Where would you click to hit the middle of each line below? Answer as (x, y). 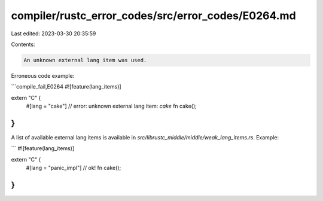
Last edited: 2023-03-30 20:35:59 (54, 33)
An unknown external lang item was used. (85, 60)
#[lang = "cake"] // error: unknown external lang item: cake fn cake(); (112, 106)
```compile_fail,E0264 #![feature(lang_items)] (66, 87)
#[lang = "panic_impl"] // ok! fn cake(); (74, 168)
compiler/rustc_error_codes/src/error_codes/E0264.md (153, 16)
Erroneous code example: (43, 75)
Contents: (23, 44)
